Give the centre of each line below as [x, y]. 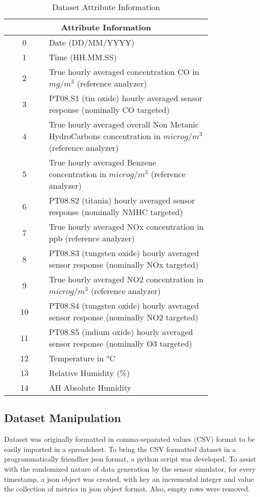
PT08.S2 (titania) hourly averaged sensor [122, 200]
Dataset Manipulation [63, 418]
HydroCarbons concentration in [105, 136]
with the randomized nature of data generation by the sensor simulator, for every [130, 468]
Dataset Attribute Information [106, 7]
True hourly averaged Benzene [102, 162]
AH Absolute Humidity [90, 387]
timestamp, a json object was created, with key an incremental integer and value [129, 479]
